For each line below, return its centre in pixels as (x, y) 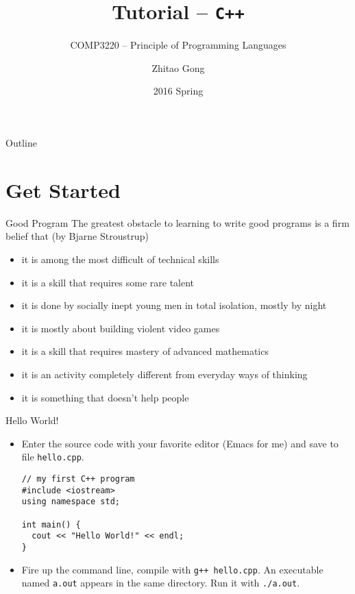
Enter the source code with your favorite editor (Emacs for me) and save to (180, 443)
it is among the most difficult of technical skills (120, 259)
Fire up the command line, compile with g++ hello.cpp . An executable (172, 569)
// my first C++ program (78, 479)
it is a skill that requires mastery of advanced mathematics (145, 351)
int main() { (51, 524)
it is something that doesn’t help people (105, 397)
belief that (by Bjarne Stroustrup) (77, 236)
